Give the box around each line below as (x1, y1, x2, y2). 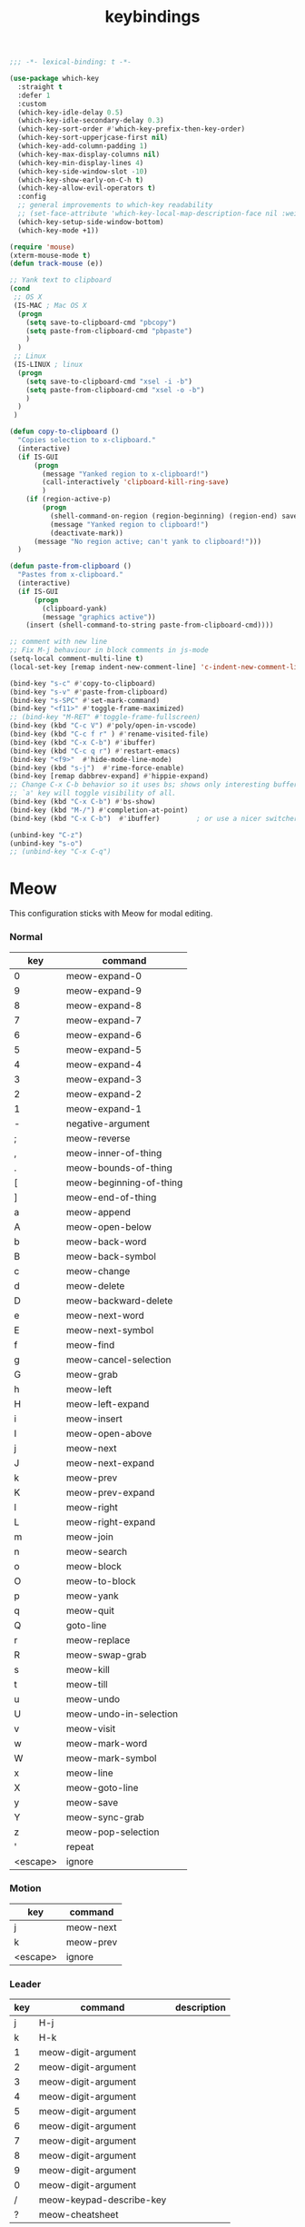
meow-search (65, 1545, 128, 1558)
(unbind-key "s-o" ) (9, 838, 84, 848)
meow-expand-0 (65, 969, 143, 982)
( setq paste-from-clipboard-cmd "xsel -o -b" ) (25, 385, 205, 394)
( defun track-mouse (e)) (9, 259, 103, 269)
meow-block (65, 1559, 123, 1572)
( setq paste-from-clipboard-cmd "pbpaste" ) (25, 326, 193, 335)
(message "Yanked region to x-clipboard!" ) (42, 470, 209, 479)
